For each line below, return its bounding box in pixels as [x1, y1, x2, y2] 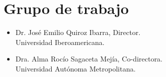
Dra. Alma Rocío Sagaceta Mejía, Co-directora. [15, 53, 163, 64]
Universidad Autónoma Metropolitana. [15, 63, 136, 73]
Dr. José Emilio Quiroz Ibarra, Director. [15, 27, 141, 37]
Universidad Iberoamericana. [15, 36, 105, 47]
